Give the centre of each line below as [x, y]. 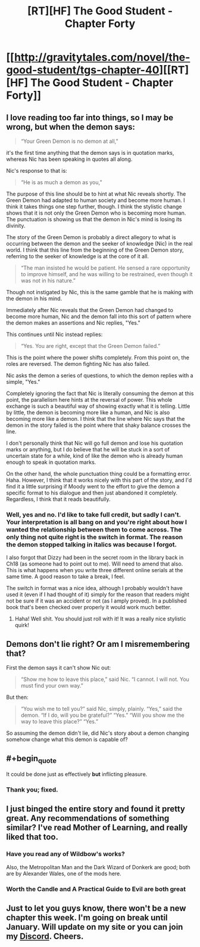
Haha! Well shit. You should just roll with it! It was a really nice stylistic [100, 619]
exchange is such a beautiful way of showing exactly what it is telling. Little [98, 406]
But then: [17, 697]
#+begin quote [31, 759]
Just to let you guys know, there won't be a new [96, 908]
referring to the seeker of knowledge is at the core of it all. [77, 256]
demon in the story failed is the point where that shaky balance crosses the [98, 425]
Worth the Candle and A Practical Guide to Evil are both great [96, 889]
